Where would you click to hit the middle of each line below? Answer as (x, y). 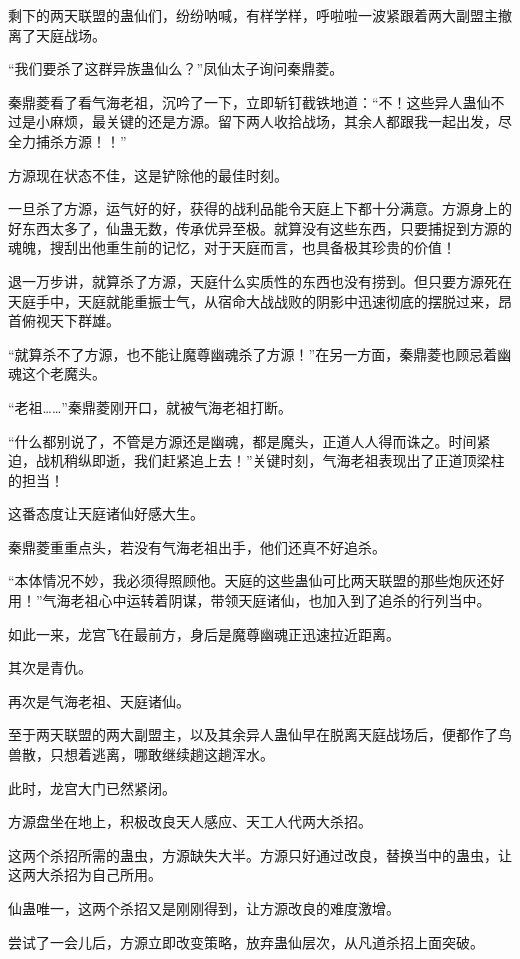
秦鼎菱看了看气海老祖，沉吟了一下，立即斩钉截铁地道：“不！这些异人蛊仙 (249, 101)
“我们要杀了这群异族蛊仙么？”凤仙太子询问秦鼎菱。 (176, 68)
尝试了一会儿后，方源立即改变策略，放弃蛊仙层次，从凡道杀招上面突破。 (246, 941)
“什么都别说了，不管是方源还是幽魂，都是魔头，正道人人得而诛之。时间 (242, 440)
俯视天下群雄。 (70, 320)
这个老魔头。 (63, 373)
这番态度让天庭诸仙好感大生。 (106, 513)
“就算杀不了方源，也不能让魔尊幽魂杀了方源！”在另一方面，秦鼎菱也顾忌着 (253, 353)
